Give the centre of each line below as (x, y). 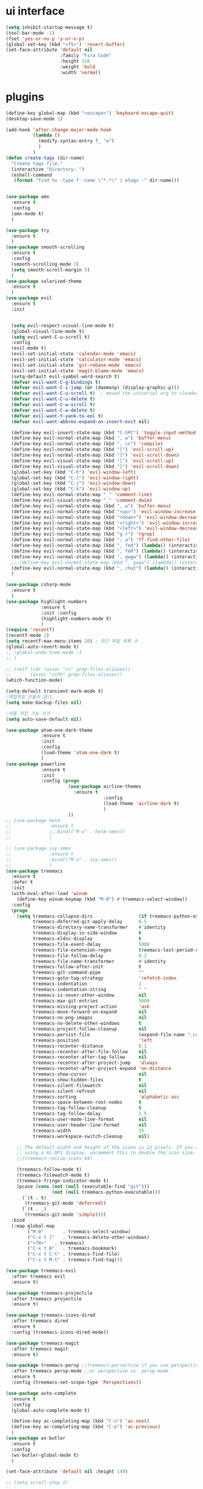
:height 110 (75, 61)
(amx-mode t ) (28, 214)
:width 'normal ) (80, 72)
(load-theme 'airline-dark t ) (141, 803)
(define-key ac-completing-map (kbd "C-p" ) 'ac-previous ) (86, 1427)
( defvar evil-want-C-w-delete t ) (53, 410)
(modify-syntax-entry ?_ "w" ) (76, 141)
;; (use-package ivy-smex (38, 848)
